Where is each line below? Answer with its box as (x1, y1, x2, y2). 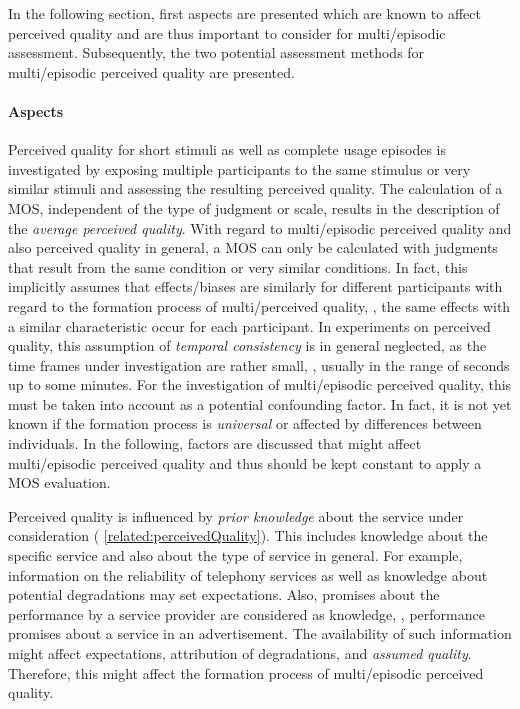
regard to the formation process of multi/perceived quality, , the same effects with (8, 295, 511, 316)
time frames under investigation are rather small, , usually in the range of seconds (8, 354, 510, 375)
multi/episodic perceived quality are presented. (8, 61, 295, 82)
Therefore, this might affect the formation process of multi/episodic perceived (8, 662, 484, 683)
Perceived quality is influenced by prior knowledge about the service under (8, 505, 464, 526)
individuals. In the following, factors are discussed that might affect (8, 433, 422, 454)
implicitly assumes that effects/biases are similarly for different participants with (8, 276, 503, 297)
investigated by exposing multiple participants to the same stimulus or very (8, 158, 471, 179)
